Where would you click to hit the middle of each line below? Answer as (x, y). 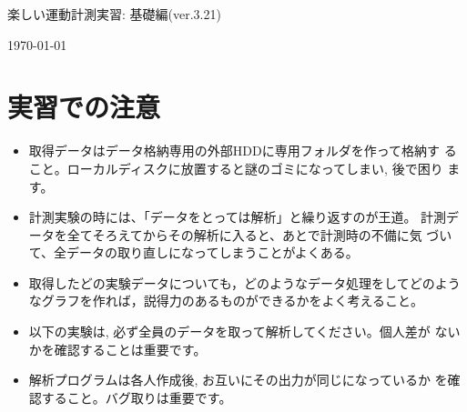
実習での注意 (84, 107)
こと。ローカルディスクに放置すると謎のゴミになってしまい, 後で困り (236, 168)
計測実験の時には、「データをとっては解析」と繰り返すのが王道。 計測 (238, 217)
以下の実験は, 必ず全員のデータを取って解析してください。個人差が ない (244, 332)
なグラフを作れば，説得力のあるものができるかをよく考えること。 (226, 301)
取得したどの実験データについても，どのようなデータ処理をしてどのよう (244, 282)
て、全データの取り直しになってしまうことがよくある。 (193, 252)
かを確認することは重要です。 (117, 349)
